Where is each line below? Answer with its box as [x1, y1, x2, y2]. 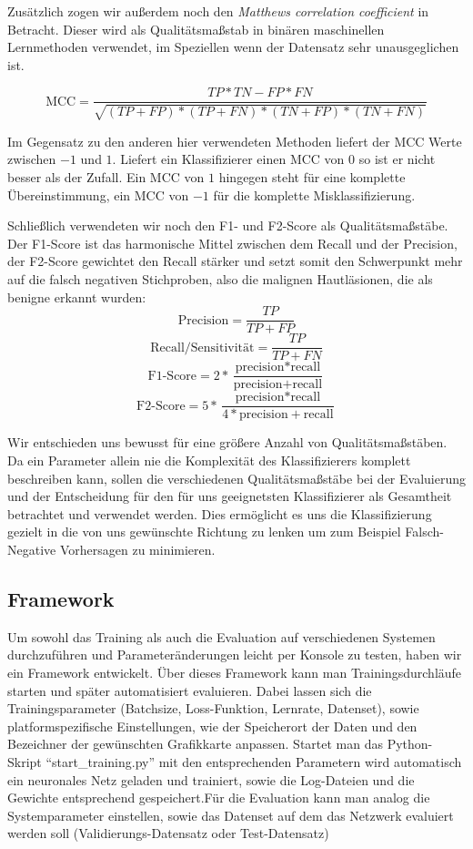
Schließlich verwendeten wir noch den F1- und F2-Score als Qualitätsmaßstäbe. [7, 216, 448, 235]
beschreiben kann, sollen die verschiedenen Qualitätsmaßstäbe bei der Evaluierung [7, 468, 466, 487]
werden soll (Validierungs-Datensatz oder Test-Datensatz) [7, 823, 329, 843]
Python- [387, 734, 433, 753]
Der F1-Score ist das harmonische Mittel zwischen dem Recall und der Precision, [7, 233, 458, 252]
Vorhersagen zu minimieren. [59, 539, 216, 558]
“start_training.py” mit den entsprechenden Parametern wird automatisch [45, 752, 462, 771]
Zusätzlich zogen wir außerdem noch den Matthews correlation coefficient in [7, 2, 429, 20]
